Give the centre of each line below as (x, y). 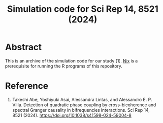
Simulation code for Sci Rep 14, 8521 (83, 9)
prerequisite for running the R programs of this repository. (64, 66)
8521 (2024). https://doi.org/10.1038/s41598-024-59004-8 (72, 115)
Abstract (23, 47)
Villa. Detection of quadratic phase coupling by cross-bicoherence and (84, 105)
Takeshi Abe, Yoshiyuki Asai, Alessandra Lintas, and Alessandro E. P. (82, 99)
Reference (27, 86)
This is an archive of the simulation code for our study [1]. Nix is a (71, 61)
